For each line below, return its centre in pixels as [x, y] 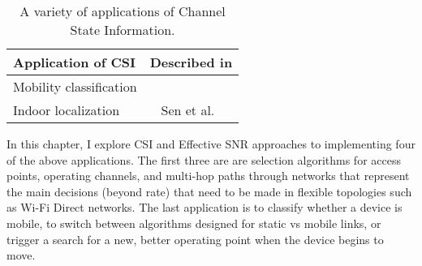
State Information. [123, 30]
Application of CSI [74, 62]
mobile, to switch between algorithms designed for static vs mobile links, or [194, 223]
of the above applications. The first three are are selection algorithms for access [204, 159]
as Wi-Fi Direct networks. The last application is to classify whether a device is [205, 207]
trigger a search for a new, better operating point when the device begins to [195, 239]
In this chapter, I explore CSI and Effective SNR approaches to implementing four [211, 144]
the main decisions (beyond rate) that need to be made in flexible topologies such [209, 191]
